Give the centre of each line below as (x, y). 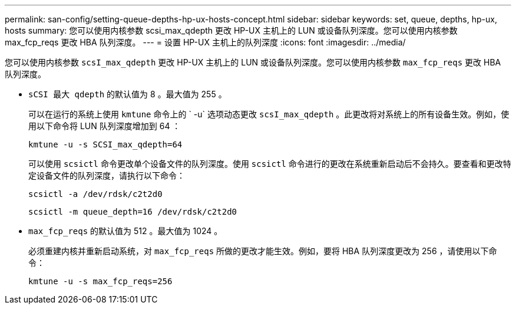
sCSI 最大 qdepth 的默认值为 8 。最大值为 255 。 (128, 94)
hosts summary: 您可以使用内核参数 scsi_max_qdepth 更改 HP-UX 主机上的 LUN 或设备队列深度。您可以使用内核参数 (231, 30)
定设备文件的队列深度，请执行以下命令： (107, 175)
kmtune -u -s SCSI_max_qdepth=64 (105, 144)
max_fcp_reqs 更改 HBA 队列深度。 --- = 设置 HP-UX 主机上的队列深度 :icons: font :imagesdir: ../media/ (205, 42)
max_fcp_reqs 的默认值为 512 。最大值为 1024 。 (125, 231)
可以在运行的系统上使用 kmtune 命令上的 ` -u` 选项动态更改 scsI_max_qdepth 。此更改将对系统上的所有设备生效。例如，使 (269, 114)
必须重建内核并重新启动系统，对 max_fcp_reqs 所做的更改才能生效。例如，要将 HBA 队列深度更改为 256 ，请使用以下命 (263, 251)
